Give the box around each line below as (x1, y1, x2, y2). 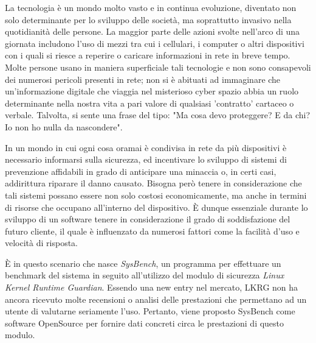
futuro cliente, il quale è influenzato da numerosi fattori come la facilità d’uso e (5, 224, 300, 237)
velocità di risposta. (5, 236, 78, 249)
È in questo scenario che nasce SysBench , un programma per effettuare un (5, 256, 281, 269)
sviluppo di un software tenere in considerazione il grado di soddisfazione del (5, 213, 290, 225)
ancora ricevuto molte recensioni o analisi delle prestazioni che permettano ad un (5, 292, 307, 305)
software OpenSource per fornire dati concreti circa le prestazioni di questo (5, 316, 284, 329)
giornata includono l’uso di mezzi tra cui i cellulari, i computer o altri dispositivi (5, 37, 304, 49)
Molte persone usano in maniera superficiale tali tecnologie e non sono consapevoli (5, 60, 311, 73)
